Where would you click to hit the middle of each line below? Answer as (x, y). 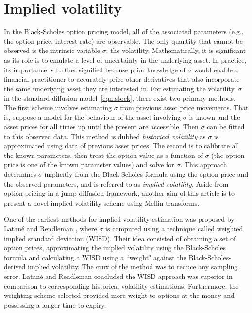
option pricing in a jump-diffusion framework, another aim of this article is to (119, 193)
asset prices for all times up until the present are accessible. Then (101, 127)
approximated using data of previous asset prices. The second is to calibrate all (122, 146)
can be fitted (226, 127)
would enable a (216, 69)
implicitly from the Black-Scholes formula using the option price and (146, 174)
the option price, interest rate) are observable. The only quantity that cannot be (123, 41)
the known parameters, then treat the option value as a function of (103, 155)
